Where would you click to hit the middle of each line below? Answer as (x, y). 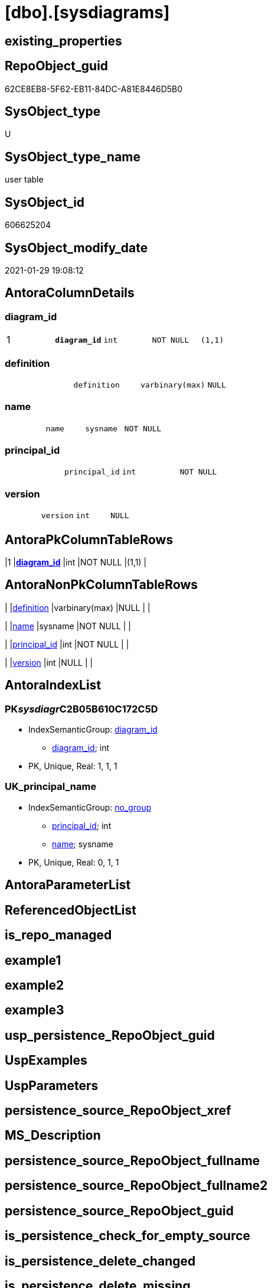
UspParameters (52, 1085)
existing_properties (63, 41)
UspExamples (46, 1061)
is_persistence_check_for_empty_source (128, 1236)
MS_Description (53, 1136)
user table (24, 180)
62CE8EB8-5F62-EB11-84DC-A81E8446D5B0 (94, 89)
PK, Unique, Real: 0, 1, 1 (74, 862)
